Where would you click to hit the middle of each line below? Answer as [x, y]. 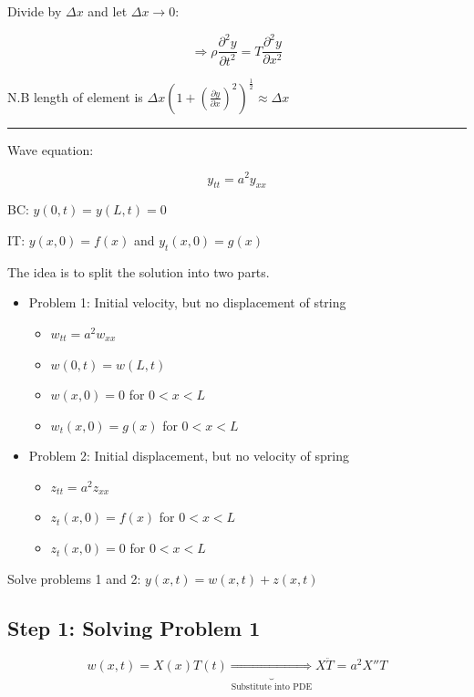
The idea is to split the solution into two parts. [139, 271]
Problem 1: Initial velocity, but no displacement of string [187, 302]
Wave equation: [51, 149]
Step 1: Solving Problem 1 [134, 627]
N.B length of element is [75, 96]
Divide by [35, 11]
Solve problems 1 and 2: [74, 578]
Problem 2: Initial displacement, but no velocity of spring [189, 456]
